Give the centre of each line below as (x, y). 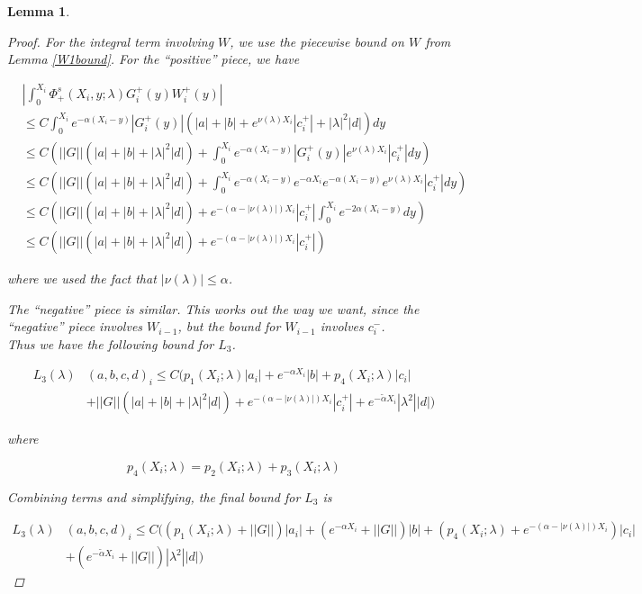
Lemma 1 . (39, 11)
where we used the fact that (82, 278)
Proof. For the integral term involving (111, 41)
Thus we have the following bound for (111, 343)
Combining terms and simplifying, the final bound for (154, 496)
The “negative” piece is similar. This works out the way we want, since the (213, 308)
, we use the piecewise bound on (317, 41)
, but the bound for (229, 326)
